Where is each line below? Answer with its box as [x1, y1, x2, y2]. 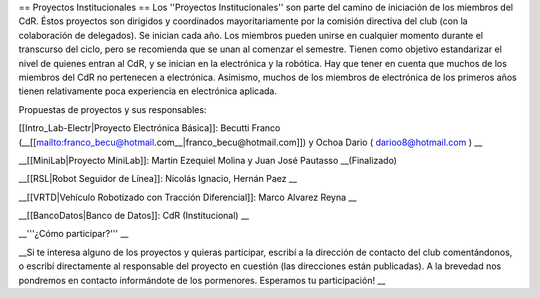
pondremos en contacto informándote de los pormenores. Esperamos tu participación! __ [18, 274, 386, 286]
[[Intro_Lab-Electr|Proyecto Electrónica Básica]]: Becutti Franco [18, 122, 281, 134]
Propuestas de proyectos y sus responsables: [18, 103, 207, 115]
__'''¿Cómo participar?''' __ [18, 228, 129, 240]
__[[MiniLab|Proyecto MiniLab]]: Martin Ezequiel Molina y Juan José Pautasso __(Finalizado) [18, 154, 397, 166]
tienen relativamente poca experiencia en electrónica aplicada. [18, 85, 278, 97]
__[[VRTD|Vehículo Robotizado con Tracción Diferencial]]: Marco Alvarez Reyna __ [18, 191, 357, 203]
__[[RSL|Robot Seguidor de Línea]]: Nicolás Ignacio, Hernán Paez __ [18, 173, 298, 185]
